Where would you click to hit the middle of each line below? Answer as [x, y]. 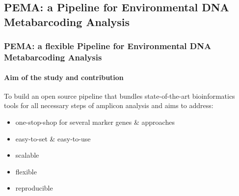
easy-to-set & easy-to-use [53, 138]
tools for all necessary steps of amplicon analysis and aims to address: [109, 105]
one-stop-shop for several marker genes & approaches [95, 122]
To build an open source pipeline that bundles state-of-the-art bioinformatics [119, 96]
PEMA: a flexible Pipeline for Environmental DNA [108, 46]
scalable [27, 155]
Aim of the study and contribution [64, 77]
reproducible [34, 188]
